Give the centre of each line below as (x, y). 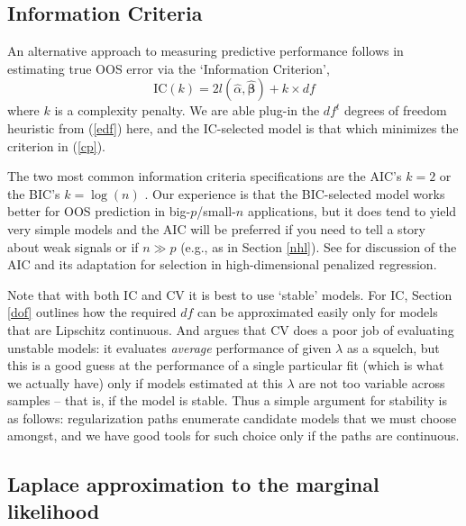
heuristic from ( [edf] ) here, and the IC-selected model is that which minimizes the (233, 127)
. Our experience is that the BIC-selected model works (295, 193)
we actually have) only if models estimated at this (145, 382)
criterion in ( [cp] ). (57, 145)
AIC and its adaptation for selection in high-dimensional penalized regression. (222, 264)
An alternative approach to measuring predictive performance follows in (206, 51)
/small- (216, 211)
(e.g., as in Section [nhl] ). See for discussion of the (319, 246)
